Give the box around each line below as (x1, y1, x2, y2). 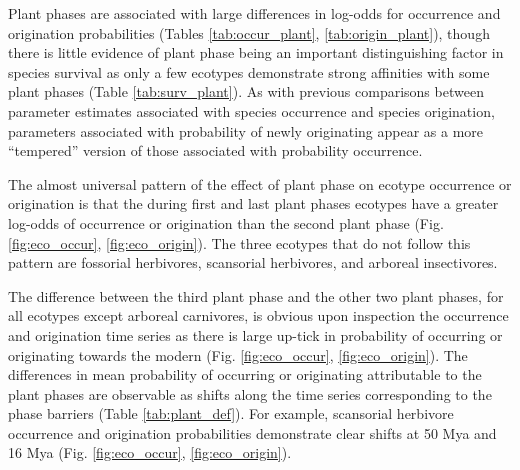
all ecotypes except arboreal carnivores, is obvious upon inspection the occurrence (8, 305, 509, 326)
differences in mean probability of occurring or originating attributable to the (8, 364, 482, 385)
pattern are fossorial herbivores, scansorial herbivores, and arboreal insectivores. (8, 252, 498, 273)
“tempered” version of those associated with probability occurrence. (8, 140, 423, 161)
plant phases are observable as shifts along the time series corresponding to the (8, 383, 492, 404)
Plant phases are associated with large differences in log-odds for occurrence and (8, 3, 501, 23)
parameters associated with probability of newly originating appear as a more (8, 120, 484, 141)
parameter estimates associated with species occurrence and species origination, (8, 100, 495, 121)
